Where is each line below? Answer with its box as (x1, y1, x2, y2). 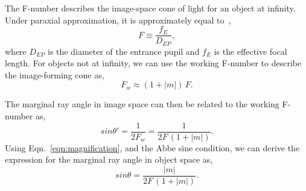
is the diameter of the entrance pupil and (48, 45, 200, 57)
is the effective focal (214, 45, 287, 57)
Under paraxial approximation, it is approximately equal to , (5, 13, 231, 26)
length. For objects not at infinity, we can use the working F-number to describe (5, 57, 302, 69)
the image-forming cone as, (5, 68, 104, 81)
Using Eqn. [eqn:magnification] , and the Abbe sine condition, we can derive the (5, 141, 300, 154)
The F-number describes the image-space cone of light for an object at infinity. (5, 2, 296, 14)
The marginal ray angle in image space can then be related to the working (5, 98, 279, 110)
